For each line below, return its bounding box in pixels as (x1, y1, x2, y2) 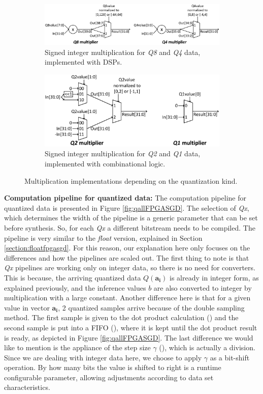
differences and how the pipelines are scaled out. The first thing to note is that (4, 252, 249, 263)
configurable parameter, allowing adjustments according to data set (4, 372, 214, 382)
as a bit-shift (210, 352, 250, 362)
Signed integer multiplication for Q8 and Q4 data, (45, 46, 201, 57)
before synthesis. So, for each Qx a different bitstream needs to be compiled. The (4, 222, 255, 233)
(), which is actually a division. (159, 342, 255, 353)
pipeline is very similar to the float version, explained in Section (4, 232, 203, 243)
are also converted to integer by (153, 282, 252, 293)
